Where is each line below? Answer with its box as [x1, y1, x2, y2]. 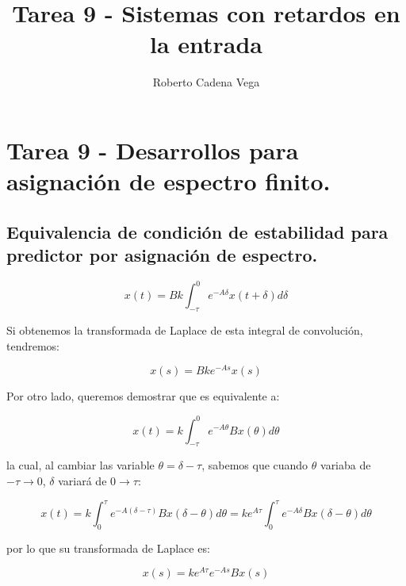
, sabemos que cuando [201, 457, 308, 473]
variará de [58, 472, 107, 488]
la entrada [149, 28, 263, 60]
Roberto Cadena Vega [152, 74, 260, 90]
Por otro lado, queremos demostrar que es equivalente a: [6, 388, 280, 404]
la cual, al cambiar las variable [6, 457, 155, 473]
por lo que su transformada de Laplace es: [6, 539, 210, 556]
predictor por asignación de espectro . [6, 243, 318, 267]
